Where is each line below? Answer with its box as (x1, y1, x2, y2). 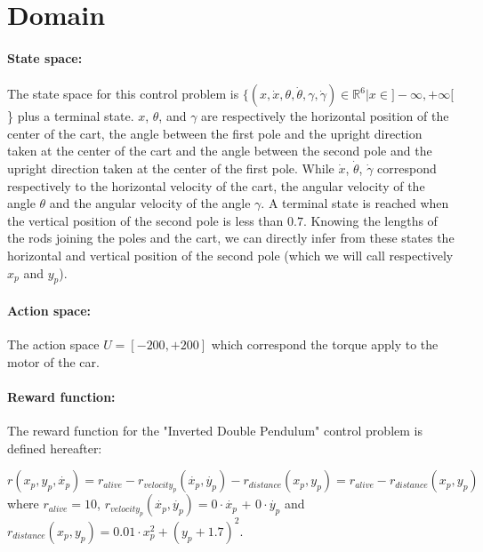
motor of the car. (7, 352, 100, 371)
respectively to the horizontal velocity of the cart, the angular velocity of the (7, 176, 425, 195)
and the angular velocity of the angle (49, 194, 251, 212)
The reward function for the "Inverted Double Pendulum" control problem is (7, 421, 423, 440)
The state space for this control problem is (7, 84, 239, 103)
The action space (7, 335, 100, 354)
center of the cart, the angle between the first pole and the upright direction (7, 124, 423, 142)
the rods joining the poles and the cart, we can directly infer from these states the (7, 228, 455, 247)
